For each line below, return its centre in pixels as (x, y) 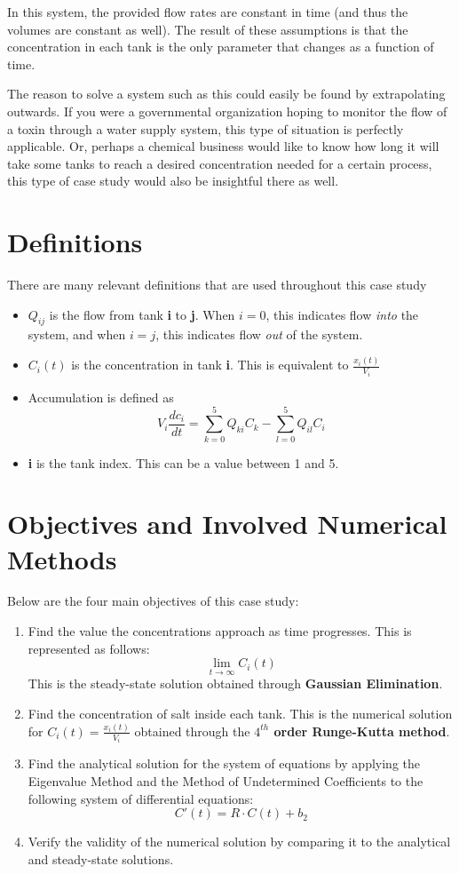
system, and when (77, 334)
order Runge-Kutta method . (362, 731)
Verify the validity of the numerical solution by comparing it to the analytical (239, 842)
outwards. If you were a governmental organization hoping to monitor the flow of (227, 111)
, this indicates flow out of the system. (259, 334)
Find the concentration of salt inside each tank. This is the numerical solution (240, 714)
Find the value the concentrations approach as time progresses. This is (220, 631)
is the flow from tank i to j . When (142, 314)
